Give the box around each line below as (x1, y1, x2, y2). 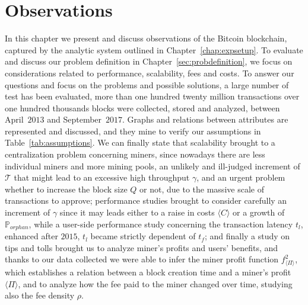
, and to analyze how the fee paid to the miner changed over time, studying (18, 277, 293, 290)
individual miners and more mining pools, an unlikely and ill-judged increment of (5, 159, 300, 172)
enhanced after (5, 230, 58, 242)
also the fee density (5, 289, 75, 301)
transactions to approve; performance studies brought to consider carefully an (5, 194, 287, 207)
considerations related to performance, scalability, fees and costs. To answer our (5, 66, 294, 79)
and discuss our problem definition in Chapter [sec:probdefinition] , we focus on (5, 55, 293, 68)
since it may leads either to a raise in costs (59, 206, 215, 219)
